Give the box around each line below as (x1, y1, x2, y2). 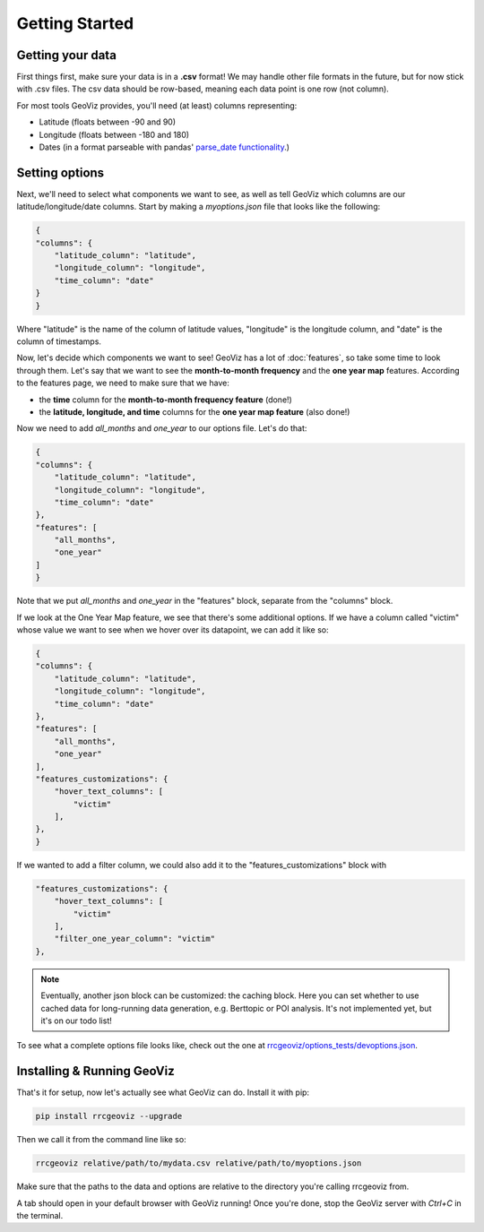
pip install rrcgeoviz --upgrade (35, 1111, 183, 1122)
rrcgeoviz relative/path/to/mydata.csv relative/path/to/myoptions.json (35, 1159, 362, 1168)
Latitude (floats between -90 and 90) (39, 116, 177, 127)
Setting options (16, 165, 105, 180)
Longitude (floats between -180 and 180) (39, 129, 190, 140)
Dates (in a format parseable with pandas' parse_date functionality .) (39, 142, 290, 152)
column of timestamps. (16, 336, 102, 347)
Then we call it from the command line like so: (16, 1134, 187, 1145)
